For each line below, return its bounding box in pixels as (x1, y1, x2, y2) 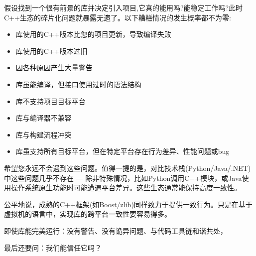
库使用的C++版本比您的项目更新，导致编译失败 (15, 29, 171, 39)
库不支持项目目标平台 (15, 96, 86, 106)
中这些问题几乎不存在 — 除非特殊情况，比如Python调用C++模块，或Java (4, 172, 242, 183)
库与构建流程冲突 (15, 129, 72, 139)
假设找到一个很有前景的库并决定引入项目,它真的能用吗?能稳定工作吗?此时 (4, 2, 243, 12)
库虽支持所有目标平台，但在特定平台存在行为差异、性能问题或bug (15, 146, 230, 156)
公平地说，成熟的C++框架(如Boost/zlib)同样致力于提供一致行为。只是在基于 (4, 199, 253, 209)
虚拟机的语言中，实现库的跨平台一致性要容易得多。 (4, 209, 171, 219)
